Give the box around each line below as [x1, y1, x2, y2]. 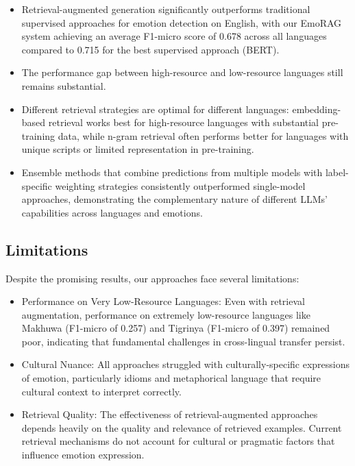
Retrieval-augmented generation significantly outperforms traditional [21, 2, 310, 16]
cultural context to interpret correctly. [21, 384, 182, 398]
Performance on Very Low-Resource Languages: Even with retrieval [21, 294, 305, 308]
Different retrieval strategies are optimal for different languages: [21, 101, 289, 116]
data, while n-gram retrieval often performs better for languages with [58, 128, 349, 143]
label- [325, 164, 349, 179]
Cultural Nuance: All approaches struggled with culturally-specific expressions [21, 357, 350, 371]
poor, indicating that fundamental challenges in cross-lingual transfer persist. [21, 334, 345, 348]
